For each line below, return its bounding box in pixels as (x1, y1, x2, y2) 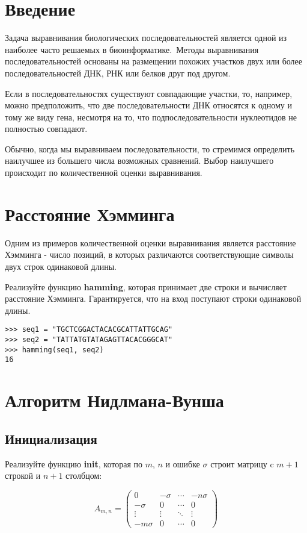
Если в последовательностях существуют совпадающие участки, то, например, (5, 87, 293, 99)
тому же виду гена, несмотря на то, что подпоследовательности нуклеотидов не (5, 110, 297, 123)
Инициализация (5, 429, 97, 447)
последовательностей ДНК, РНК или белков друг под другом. (5, 66, 231, 79)
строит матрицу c (210, 457, 274, 470)
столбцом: (65, 469, 102, 482)
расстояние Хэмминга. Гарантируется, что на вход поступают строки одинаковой (5, 292, 302, 305)
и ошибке (165, 457, 200, 470)
